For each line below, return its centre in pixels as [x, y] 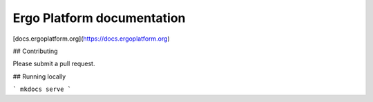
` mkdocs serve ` [42, 89]
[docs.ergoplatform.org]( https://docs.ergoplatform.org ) [91, 39]
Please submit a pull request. [54, 64]
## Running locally [39, 76]
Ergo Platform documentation [99, 18]
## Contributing [35, 51]
